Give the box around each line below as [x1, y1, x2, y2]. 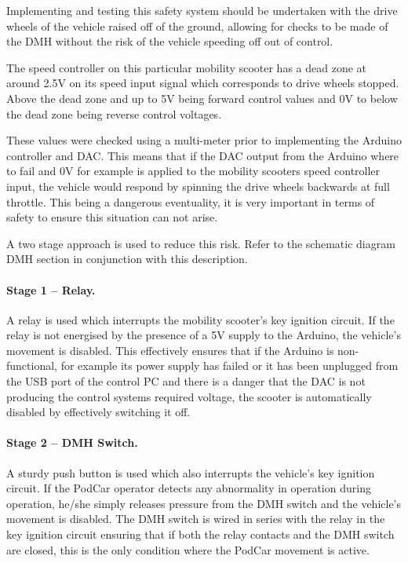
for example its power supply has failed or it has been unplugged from [60, 357, 399, 374]
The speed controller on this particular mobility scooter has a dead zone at [6, 59, 366, 75]
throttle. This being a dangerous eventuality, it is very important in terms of [6, 193, 375, 210]
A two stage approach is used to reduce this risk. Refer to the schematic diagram [6, 235, 395, 251]
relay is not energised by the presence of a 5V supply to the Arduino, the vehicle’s [6, 327, 401, 343]
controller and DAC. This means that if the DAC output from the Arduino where [6, 147, 399, 163]
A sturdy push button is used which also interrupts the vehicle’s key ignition [6, 464, 375, 481]
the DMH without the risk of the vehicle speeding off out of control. [6, 33, 333, 49]
